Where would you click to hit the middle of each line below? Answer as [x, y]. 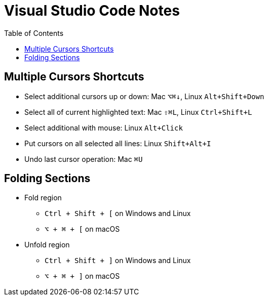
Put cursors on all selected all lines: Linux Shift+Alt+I [118, 143]
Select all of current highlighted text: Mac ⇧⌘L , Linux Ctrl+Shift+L [138, 112]
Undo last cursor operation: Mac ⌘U [84, 159]
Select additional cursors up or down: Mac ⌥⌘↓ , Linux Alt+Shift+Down [144, 96]
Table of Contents [34, 33]
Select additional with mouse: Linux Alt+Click [104, 127]
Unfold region [47, 245]
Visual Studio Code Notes [92, 11]
